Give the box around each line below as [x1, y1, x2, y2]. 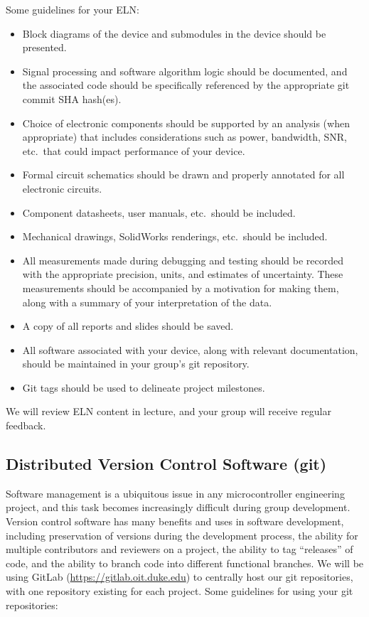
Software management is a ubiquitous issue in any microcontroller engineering [6, 485, 345, 500]
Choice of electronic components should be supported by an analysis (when [22, 115, 350, 130]
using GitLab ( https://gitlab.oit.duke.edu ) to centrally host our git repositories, [6, 569, 353, 584]
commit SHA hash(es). [22, 91, 122, 106]
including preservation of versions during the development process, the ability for [6, 527, 358, 542]
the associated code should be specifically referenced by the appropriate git [22, 77, 350, 92]
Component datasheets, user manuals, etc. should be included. [22, 205, 296, 220]
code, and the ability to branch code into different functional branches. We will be [6, 555, 364, 570]
